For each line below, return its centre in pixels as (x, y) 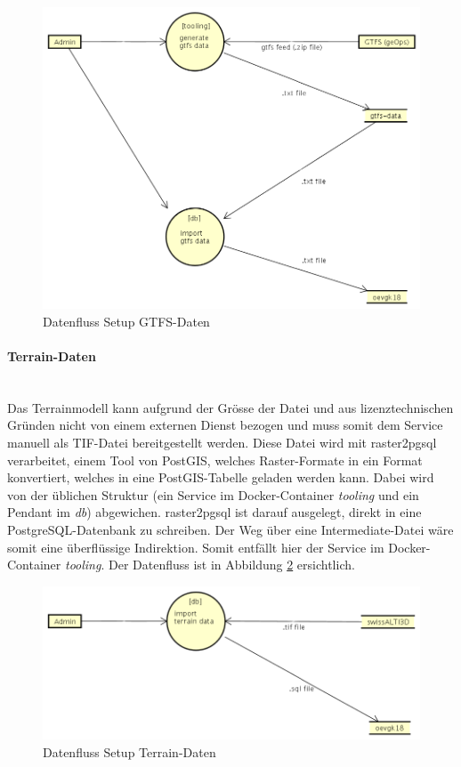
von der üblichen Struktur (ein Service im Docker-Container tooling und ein (213, 494)
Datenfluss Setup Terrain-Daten (129, 751)
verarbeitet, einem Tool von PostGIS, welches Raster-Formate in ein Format (215, 460)
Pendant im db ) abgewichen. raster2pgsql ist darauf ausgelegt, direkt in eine (214, 512)
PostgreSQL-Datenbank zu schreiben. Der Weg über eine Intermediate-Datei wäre (230, 530)
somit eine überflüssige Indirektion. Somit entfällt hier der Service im (196, 547)
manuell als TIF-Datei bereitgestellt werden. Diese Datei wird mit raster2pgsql (222, 443)
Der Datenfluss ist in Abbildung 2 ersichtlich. (231, 565)
